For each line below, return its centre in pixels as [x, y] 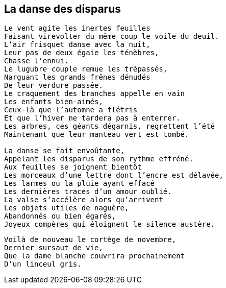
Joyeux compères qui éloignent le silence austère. [110, 224]
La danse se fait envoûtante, [65, 151]
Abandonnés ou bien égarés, [60, 216]
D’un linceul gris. [43, 264]
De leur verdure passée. [54, 86]
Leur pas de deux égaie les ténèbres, [82, 53]
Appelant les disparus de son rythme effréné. [99, 159]
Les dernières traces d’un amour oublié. [88, 192]
